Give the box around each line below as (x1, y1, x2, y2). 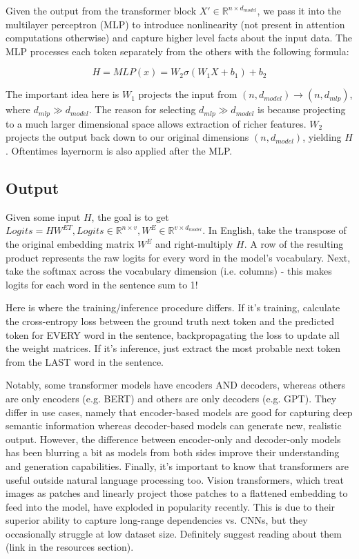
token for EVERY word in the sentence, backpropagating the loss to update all (6, 327, 340, 342)
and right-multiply (155, 237, 233, 251)
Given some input (6, 209, 81, 224)
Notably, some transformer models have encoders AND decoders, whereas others (6, 377, 346, 392)
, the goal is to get (91, 209, 169, 224)
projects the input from (138, 87, 237, 101)
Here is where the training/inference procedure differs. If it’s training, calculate (6, 300, 340, 315)
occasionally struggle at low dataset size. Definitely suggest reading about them (6, 526, 342, 540)
